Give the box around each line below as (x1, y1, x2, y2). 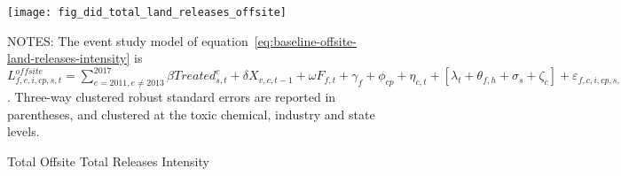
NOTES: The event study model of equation (7, 31, 248, 50)
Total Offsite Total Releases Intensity (7, 151, 209, 170)
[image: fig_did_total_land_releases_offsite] (7, 6, 287, 19)
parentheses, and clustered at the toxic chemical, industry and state (7, 104, 375, 123)
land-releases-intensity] (7, 49, 130, 67)
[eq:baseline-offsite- (254, 31, 357, 50)
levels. (7, 122, 40, 141)
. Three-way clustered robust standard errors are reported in (7, 88, 336, 106)
